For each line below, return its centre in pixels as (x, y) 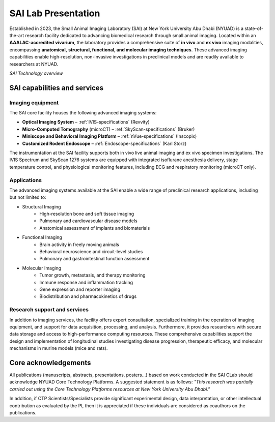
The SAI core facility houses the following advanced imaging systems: (83, 113)
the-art (17, 35)
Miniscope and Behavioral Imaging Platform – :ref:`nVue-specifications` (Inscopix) (109, 136)
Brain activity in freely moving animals (79, 245)
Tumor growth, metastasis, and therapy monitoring (92, 275)
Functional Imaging (42, 237)
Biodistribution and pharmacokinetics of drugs (88, 296)
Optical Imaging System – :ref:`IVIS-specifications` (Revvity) (86, 122)
